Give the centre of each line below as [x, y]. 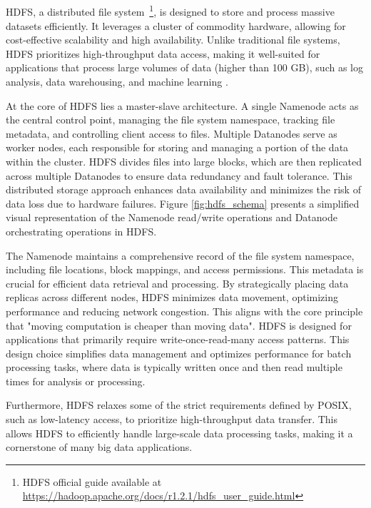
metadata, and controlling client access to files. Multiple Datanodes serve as [172, 133]
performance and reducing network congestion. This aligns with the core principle [184, 311]
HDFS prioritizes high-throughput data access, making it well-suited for [163, 53]
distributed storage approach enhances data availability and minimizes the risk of [183, 189]
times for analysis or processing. [76, 381]
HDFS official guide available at [92, 481]
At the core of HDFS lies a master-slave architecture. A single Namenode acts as [182, 105]
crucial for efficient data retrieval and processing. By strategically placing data [177, 283]
